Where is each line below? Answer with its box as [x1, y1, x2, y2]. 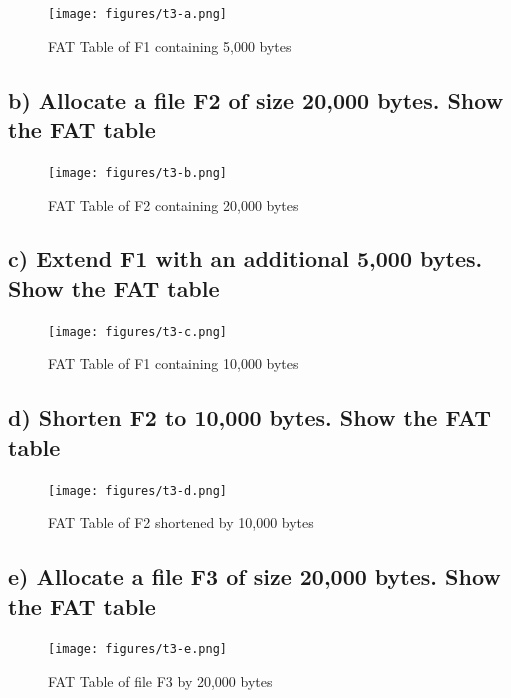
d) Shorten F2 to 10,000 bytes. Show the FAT [8, 402, 491, 433]
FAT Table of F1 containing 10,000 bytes [48, 353, 299, 374]
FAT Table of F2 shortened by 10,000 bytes [48, 512, 314, 533]
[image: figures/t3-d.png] [48, 483, 227, 498]
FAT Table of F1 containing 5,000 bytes [48, 35, 292, 56]
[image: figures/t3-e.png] [48, 642, 227, 657]
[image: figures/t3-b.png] [48, 165, 227, 180]
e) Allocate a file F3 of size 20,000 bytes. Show [8, 561, 501, 592]
